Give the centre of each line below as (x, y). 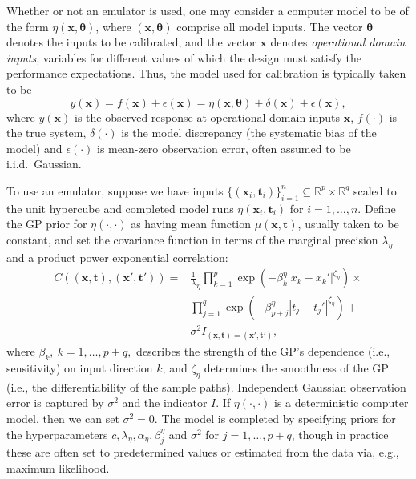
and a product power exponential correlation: (117, 257)
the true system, (46, 133)
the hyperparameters (57, 434)
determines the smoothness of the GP (296, 368)
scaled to (375, 190)
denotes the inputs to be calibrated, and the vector (131, 42)
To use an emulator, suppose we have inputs (115, 190)
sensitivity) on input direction (80, 368)
